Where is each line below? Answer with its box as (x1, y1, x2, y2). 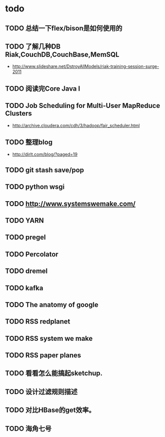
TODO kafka (5, 283, 43, 292)
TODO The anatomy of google (5, 300, 99, 309)
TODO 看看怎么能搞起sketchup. (5, 369, 103, 378)
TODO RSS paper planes (5, 351, 82, 360)
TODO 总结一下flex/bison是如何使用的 (5, 24, 123, 32)
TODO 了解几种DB (5, 42, 61, 51)
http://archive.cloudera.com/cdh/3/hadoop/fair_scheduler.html (12, 122, 140, 128)
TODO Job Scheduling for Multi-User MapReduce (5, 102, 161, 110)
